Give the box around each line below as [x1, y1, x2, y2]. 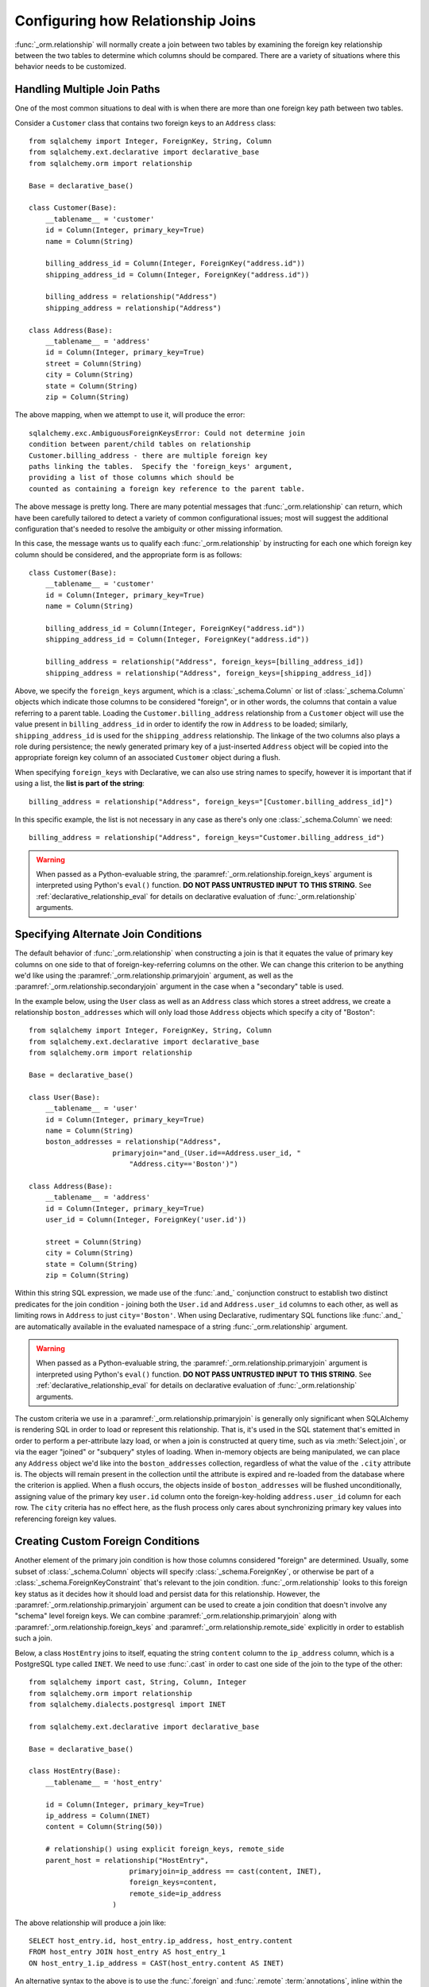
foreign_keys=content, [129, 1878, 218, 1887]
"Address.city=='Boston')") [129, 1160, 238, 1168]
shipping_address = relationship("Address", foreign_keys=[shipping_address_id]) [44, 668, 373, 677]
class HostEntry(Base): [29, 1767, 122, 1776]
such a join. [14, 1633, 53, 1643]
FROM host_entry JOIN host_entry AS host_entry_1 [29, 1947, 226, 1957]
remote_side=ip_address [129, 1888, 222, 1898]
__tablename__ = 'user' [44, 1104, 138, 1113]
